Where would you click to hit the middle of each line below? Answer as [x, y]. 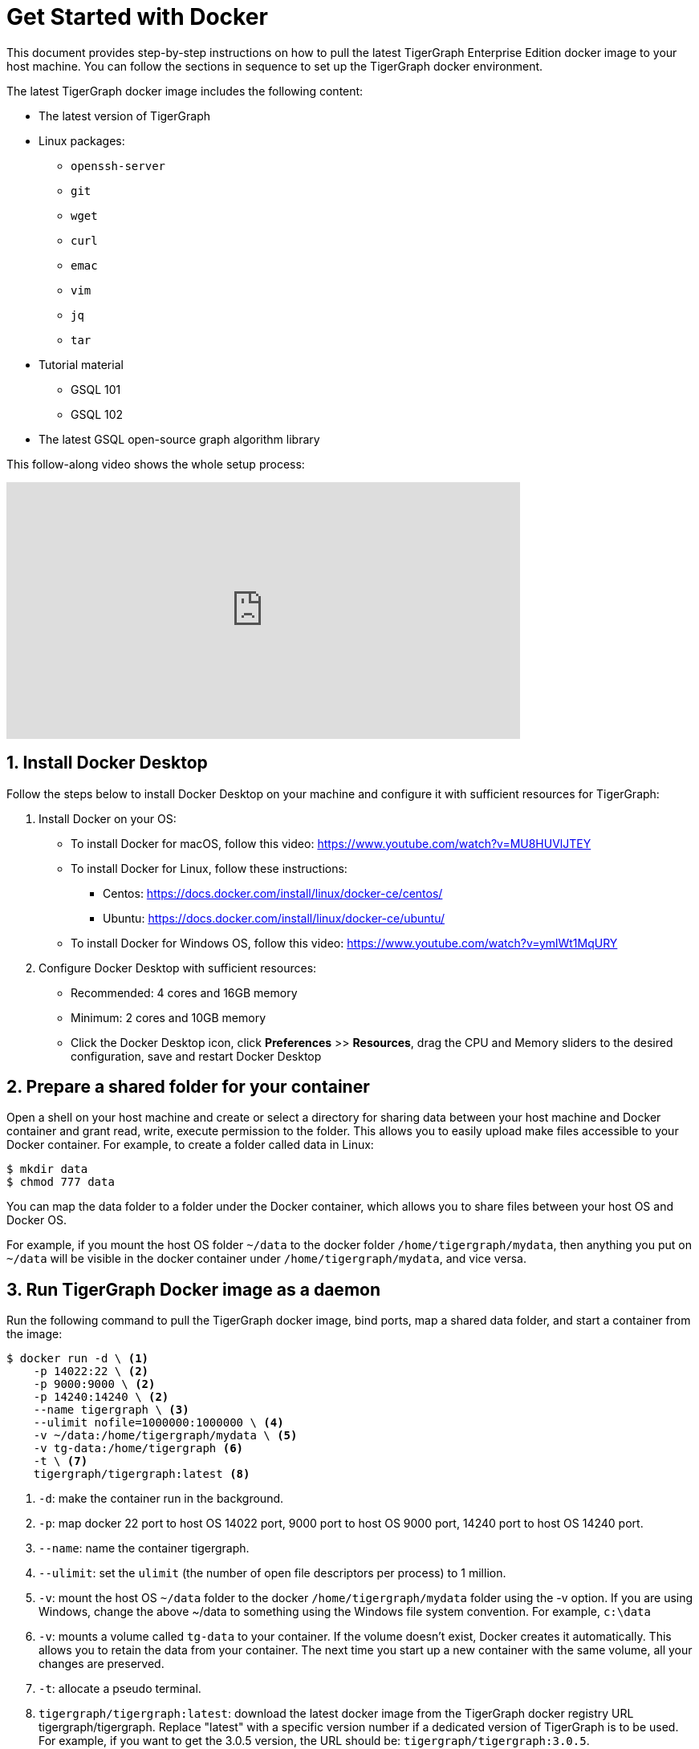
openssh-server [118, 166]
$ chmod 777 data [61, 1182]
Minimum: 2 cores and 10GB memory [169, 1017]
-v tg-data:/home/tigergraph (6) [138, 1449]
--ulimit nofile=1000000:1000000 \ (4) [158, 1423]
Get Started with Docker [137, 17]
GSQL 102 [97, 414]
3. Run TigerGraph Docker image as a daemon [193, 1289]
